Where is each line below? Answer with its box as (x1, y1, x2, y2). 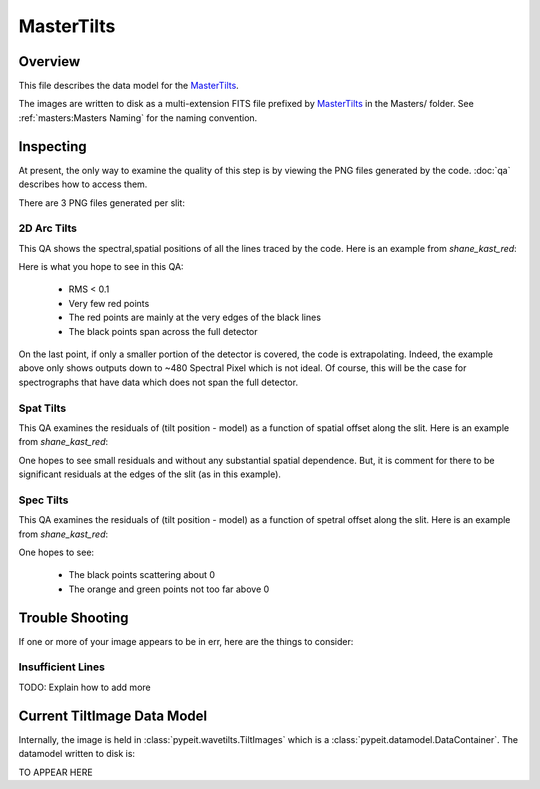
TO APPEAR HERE (18, 766, 94, 778)
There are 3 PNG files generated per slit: (18, 196, 185, 209)
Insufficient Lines (18, 660, 105, 674)
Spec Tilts (18, 493, 69, 507)
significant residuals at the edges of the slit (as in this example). (18, 468, 282, 480)
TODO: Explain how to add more (18, 681, 151, 693)
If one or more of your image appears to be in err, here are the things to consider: (18, 635, 354, 647)
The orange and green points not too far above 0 (68, 583, 270, 595)
